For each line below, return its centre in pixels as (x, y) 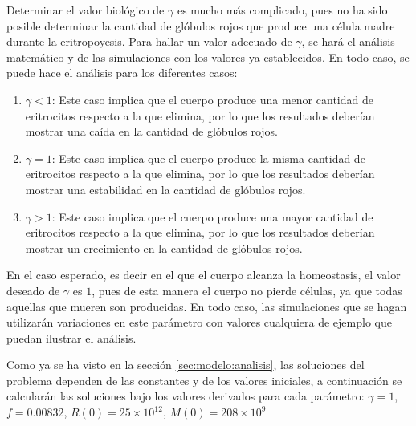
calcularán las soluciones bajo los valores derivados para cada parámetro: (186, 396)
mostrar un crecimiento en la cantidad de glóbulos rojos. (164, 247)
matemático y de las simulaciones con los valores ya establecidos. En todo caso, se (208, 57)
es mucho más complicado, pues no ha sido (282, 10)
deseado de (33, 290)
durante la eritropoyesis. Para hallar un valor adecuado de (149, 41)
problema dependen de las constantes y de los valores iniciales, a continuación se (204, 380)
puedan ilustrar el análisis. (71, 337)
